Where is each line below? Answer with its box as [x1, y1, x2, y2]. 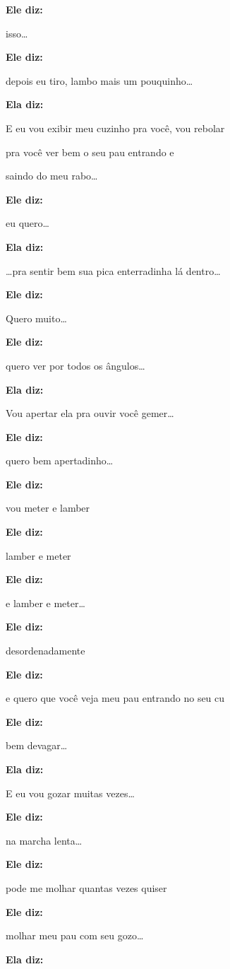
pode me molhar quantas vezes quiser [6, 880, 167, 895]
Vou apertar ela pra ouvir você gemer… [6, 406, 174, 421]
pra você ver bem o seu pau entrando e [6, 144, 174, 159]
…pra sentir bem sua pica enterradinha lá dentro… [6, 263, 221, 278]
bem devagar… [6, 738, 68, 753]
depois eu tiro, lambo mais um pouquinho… [6, 73, 193, 88]
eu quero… [6, 216, 49, 230]
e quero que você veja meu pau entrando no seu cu [6, 691, 225, 705]
